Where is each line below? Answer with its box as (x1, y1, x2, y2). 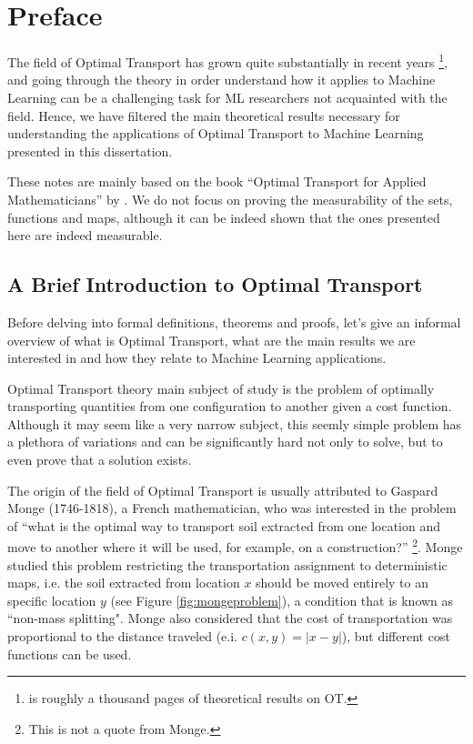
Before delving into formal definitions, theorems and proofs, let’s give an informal (7, 312, 461, 331)
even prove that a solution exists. (7, 450, 192, 469)
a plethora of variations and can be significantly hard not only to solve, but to (7, 432, 443, 451)
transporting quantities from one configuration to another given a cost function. (7, 397, 452, 416)
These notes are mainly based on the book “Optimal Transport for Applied (7, 172, 427, 191)
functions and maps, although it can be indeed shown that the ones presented (7, 207, 440, 226)
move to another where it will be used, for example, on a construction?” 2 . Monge (7, 535, 463, 557)
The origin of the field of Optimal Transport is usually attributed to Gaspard (7, 480, 438, 499)
